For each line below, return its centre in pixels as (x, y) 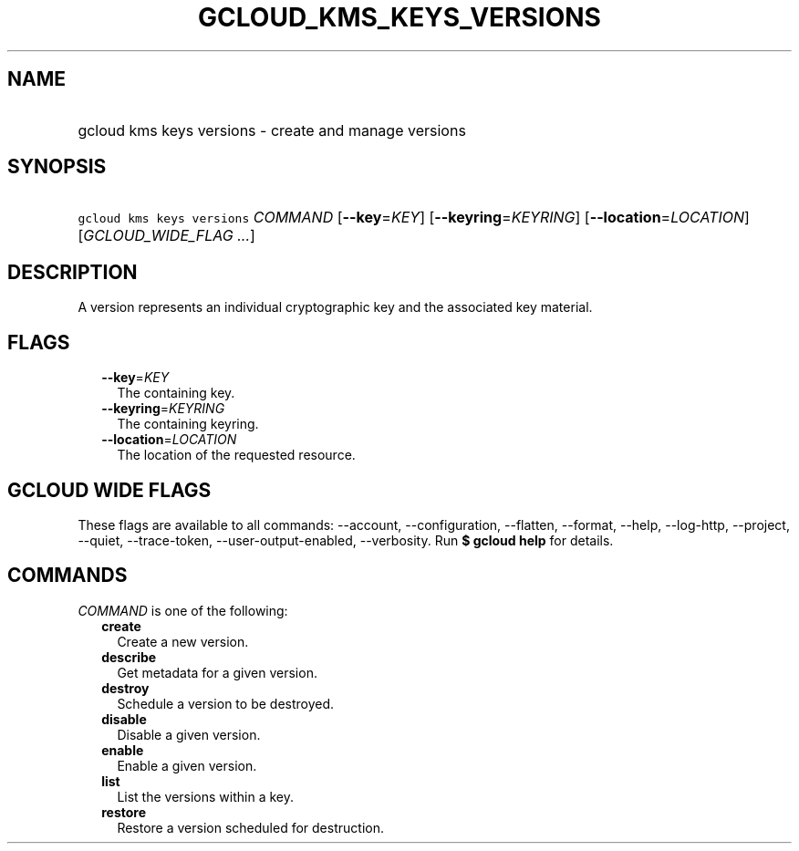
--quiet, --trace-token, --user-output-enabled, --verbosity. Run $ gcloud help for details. (346, 540)
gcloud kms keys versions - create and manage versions (272, 130)
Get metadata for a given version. (217, 672)
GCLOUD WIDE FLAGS (109, 490)
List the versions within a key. (206, 796)
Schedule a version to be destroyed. (226, 703)
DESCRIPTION (73, 272)
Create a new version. (183, 641)
